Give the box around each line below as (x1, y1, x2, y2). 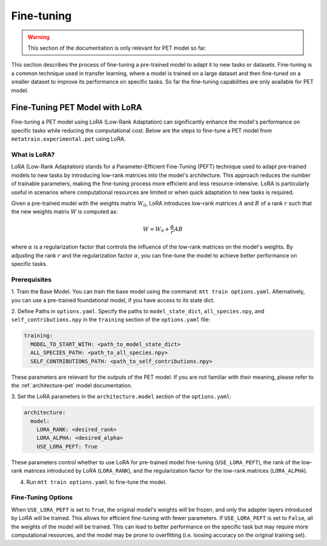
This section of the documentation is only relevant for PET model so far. (27, 44, 206, 52)
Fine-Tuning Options (11, 493, 73, 502)
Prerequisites (11, 275, 51, 284)
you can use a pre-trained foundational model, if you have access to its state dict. (11, 296, 215, 304)
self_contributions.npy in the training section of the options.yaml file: (11, 316, 211, 324)
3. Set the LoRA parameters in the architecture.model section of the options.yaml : (11, 393, 232, 400)
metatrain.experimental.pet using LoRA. (11, 135, 126, 142)
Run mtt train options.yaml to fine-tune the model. (26, 478, 167, 485)
